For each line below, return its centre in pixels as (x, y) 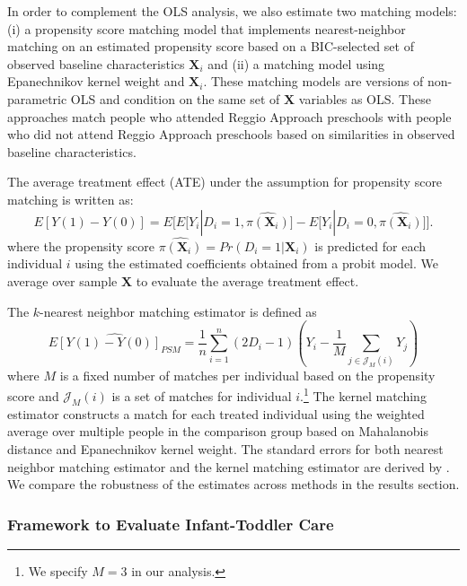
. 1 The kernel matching (363, 395)
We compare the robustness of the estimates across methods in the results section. (233, 484)
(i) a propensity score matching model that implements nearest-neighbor (207, 28)
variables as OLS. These (365, 98)
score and (33, 396)
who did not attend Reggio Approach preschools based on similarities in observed (231, 134)
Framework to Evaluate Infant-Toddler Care (171, 524)
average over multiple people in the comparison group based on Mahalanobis (218, 431)
